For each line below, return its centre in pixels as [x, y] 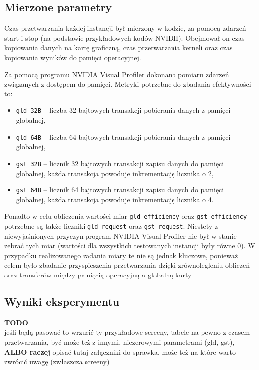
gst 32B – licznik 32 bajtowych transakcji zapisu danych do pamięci [120, 163]
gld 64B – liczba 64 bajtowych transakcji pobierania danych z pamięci [123, 137]
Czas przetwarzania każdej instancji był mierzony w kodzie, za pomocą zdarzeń [125, 28]
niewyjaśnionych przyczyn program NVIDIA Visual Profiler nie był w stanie [121, 235]
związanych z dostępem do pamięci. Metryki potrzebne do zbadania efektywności [128, 84]
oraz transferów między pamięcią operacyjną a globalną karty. [99, 275]
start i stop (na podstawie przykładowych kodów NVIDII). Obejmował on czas [125, 38]
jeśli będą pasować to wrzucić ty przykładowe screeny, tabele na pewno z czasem [127, 332]
